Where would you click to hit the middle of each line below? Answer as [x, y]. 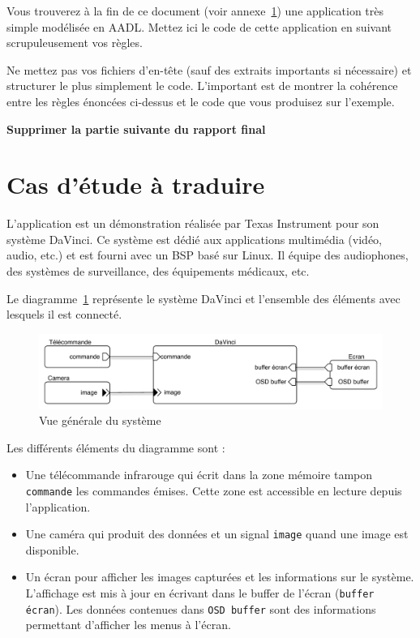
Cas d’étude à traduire [136, 184]
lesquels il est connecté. [64, 314]
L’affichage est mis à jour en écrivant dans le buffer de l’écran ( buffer [200, 593]
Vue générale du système [100, 420]
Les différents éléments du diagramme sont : [116, 447]
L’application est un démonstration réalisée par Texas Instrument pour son [193, 223]
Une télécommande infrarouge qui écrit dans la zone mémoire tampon [199, 475]
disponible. [52, 549]
